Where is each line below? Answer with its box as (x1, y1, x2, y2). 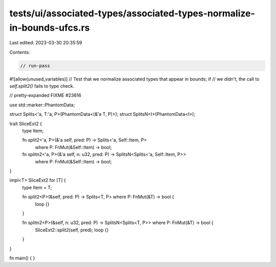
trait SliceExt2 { (9, 120, 42, 127)
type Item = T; (22, 184, 52, 190)
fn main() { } (9, 255, 35, 261)
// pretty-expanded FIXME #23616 (9, 92, 82, 99)
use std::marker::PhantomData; (9, 102, 75, 108)
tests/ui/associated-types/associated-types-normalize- (9, 8, 255, 19)
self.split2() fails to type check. (9, 83, 75, 89)
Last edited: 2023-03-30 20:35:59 (9, 40, 82, 46)
